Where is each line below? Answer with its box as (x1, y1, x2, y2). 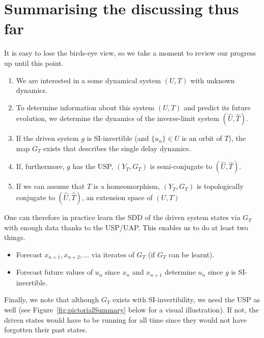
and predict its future (183, 102, 251, 112)
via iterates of (91, 249, 135, 259)
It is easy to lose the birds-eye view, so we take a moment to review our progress (4, 47, 256, 58)
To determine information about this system (16, 102, 154, 112)
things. (4, 232, 25, 243)
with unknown (190, 75, 235, 85)
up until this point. (4, 57, 64, 68)
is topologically (196, 181, 244, 191)
